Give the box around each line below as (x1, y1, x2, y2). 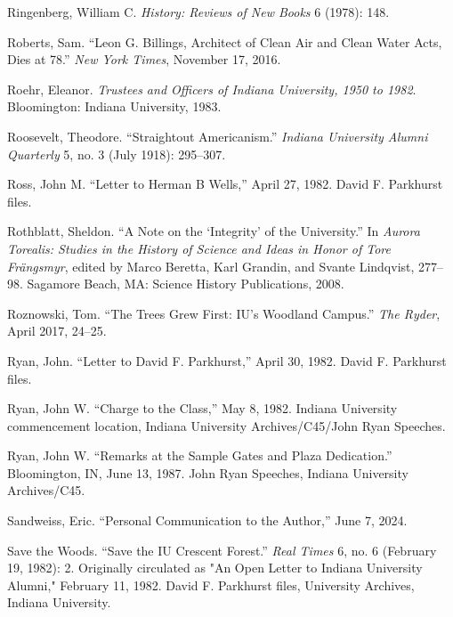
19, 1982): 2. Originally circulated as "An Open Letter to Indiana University (7, 558, 423, 577)
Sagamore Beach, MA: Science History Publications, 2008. (27, 274, 344, 293)
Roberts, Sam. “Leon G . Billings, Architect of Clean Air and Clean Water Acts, (7, 32, 442, 51)
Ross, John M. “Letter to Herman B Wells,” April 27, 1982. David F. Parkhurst (7, 175, 443, 193)
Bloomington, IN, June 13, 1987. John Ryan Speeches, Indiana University (7, 463, 409, 482)
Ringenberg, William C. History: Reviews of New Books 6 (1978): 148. (7, 3, 390, 20)
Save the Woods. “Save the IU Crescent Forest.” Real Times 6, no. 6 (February (7, 540, 437, 559)
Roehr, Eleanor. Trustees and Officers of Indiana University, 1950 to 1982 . (7, 79, 417, 98)
